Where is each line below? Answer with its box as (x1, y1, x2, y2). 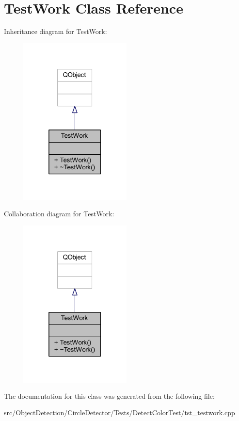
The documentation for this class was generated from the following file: (4, 391, 215, 401)
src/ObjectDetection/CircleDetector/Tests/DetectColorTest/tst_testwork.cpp (4, 407, 235, 417)
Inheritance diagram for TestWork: (4, 26, 107, 36)
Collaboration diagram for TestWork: (4, 209, 114, 219)
